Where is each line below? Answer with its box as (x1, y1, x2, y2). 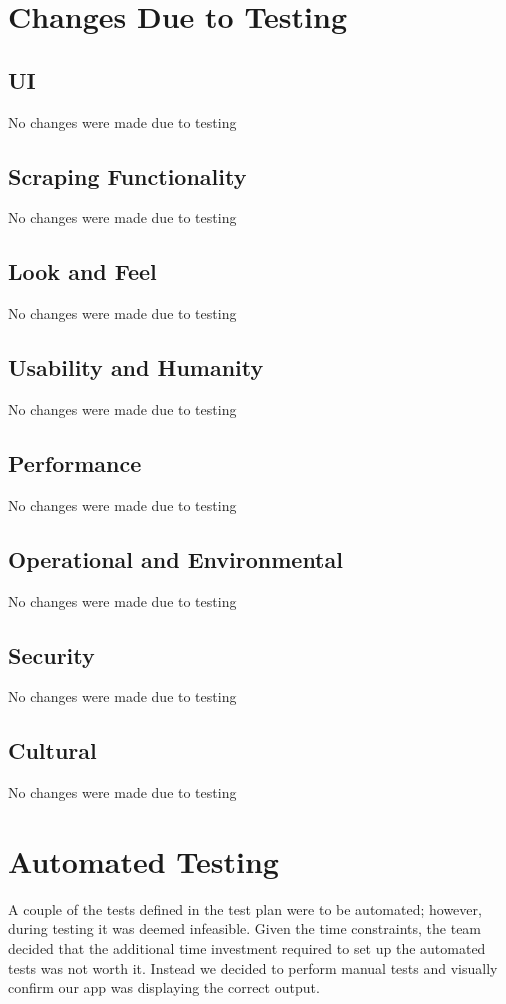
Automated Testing (8, 840, 279, 881)
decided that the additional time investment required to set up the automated (8, 938, 486, 959)
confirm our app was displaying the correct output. (8, 977, 320, 998)
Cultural (8, 735, 97, 766)
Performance (8, 447, 142, 478)
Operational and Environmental (8, 543, 343, 574)
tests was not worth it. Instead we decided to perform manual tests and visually (8, 957, 498, 978)
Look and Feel (8, 256, 157, 287)
